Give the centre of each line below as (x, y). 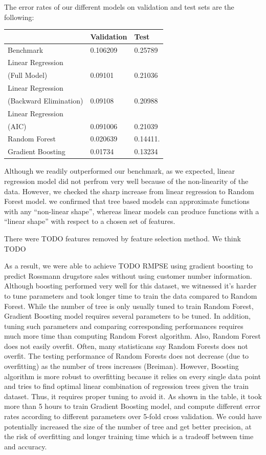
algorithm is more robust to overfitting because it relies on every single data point (132, 376)
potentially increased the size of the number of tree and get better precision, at (128, 426)
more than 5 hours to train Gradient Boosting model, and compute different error (132, 406)
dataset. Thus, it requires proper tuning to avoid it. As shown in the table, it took (133, 396)
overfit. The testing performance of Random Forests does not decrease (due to (127, 356)
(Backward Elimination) (46, 100)
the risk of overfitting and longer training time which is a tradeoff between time (129, 436)
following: (19, 17)
